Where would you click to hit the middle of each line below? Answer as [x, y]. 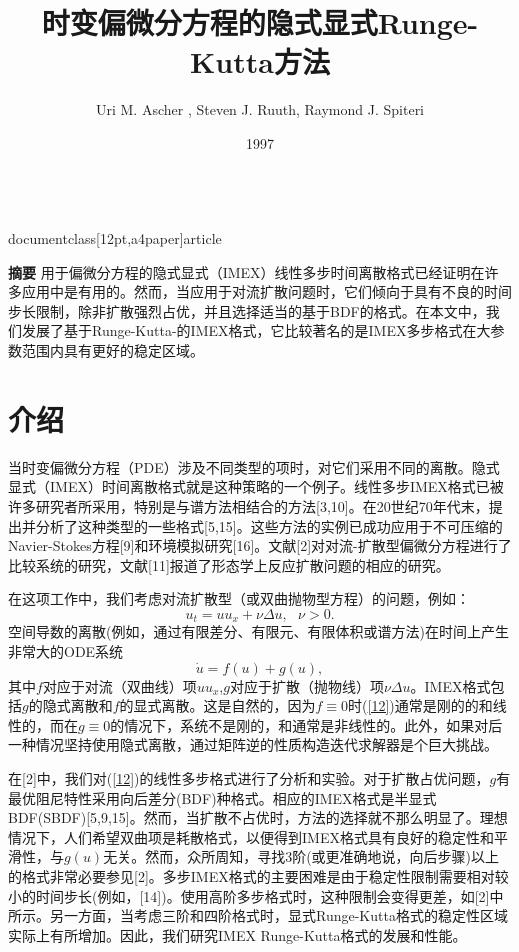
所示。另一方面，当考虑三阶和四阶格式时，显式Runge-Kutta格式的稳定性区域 [258, 915]
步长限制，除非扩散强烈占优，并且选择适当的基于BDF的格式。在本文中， [247, 310]
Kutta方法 [260, 61]
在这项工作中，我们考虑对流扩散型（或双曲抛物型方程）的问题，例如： [239, 598]
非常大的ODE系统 [66, 650]
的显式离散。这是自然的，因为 [217, 705]
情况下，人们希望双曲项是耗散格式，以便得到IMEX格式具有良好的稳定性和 [251, 836]
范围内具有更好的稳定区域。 [112, 350]
